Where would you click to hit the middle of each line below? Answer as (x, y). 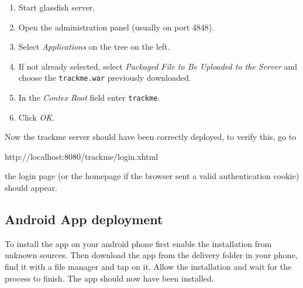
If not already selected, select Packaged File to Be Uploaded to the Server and (158, 66)
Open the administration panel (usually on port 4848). (116, 27)
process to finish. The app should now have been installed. (109, 278)
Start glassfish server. (57, 7)
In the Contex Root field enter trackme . (89, 97)
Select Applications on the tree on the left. (94, 47)
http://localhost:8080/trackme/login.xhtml (82, 156)
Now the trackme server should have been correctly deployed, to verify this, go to (151, 137)
